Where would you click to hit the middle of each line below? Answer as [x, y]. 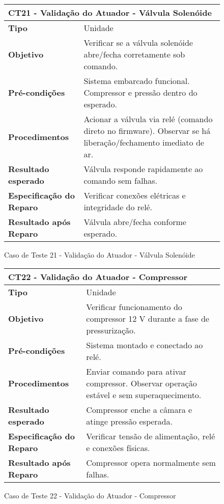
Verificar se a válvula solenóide [138, 43]
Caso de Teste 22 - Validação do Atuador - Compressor [90, 495]
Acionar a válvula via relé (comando [148, 119]
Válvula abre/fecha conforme [135, 222]
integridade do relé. [118, 207]
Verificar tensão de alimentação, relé [151, 436]
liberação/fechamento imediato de [144, 142]
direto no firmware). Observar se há [147, 131]
